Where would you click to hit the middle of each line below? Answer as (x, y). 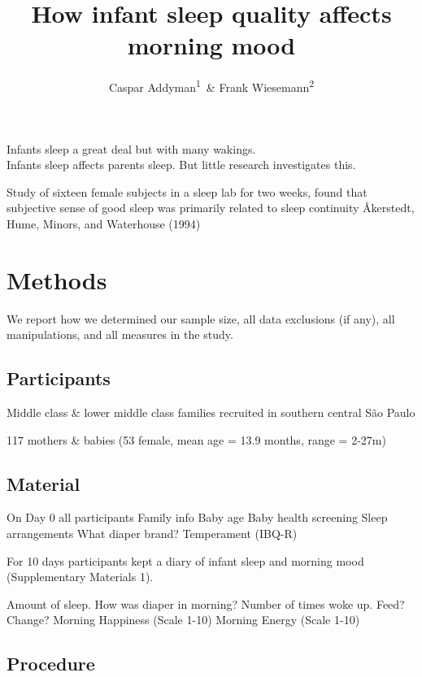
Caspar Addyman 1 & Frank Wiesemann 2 (211, 86)
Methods (57, 279)
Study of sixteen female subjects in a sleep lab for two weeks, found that (187, 191)
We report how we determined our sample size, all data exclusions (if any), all (201, 318)
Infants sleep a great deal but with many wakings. (131, 148)
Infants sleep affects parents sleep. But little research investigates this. (181, 165)
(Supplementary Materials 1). (80, 577)
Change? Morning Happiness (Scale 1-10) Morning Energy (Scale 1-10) (183, 620)
